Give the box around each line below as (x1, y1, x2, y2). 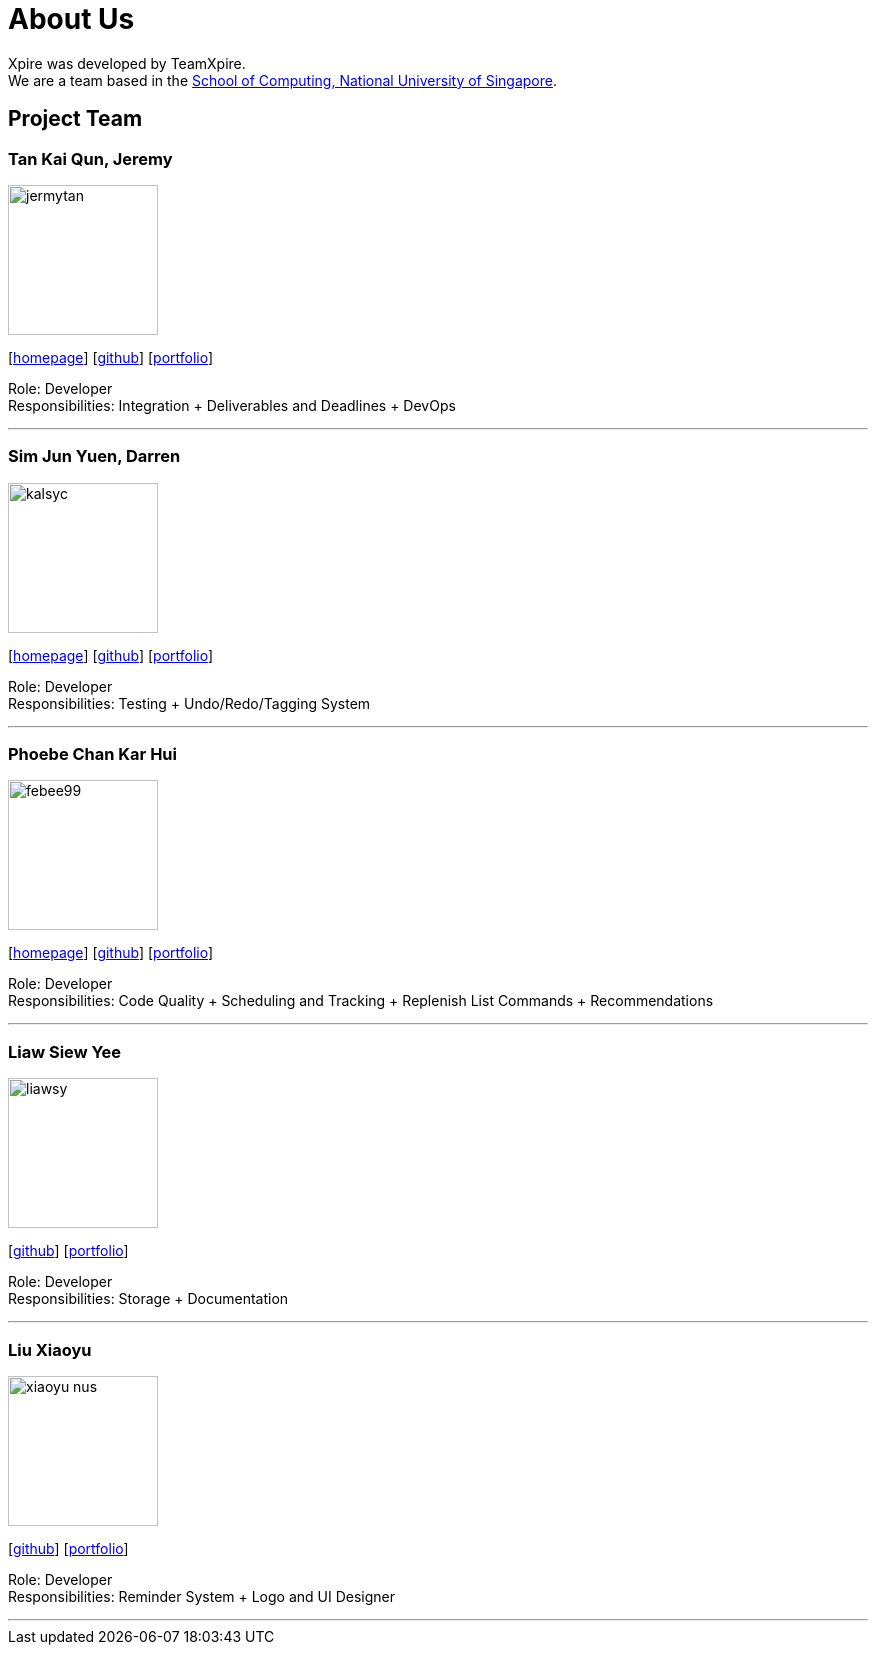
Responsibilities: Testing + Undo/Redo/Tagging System (8, 694, 371, 712)
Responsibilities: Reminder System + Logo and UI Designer (8, 1587, 396, 1605)
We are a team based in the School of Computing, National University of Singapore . (8, 71, 558, 89)
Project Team (8, 106, 143, 132)
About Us (8, 2, 135, 36)
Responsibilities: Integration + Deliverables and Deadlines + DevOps (8, 396, 456, 414)
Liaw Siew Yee (8, 1041, 122, 1062)
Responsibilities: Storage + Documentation (8, 1290, 289, 1308)
